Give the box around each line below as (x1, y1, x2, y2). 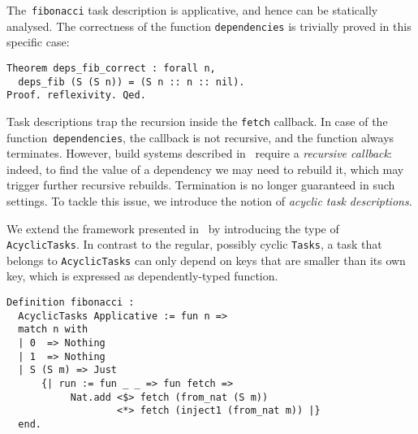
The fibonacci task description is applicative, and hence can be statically (6, 2, 378, 18)
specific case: (6, 33, 70, 50)
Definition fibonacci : (6, 297, 135, 309)
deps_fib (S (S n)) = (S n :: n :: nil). (18, 76, 245, 88)
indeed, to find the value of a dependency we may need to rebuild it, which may (6, 160, 404, 177)
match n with (18, 323, 88, 336)
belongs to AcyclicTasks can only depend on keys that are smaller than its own (6, 251, 406, 268)
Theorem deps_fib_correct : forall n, (6, 62, 216, 74)
